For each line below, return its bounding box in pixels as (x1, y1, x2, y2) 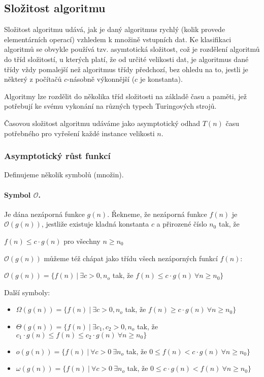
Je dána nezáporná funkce (4, 208, 85, 219)
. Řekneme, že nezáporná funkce (107, 208, 207, 219)
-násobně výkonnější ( (67, 74, 135, 84)
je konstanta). (140, 74, 183, 84)
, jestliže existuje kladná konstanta (41, 218, 149, 229)
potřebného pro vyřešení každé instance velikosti (4, 128, 155, 138)
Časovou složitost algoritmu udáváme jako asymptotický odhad (4, 117, 201, 128)
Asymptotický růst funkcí (4, 149, 111, 162)
